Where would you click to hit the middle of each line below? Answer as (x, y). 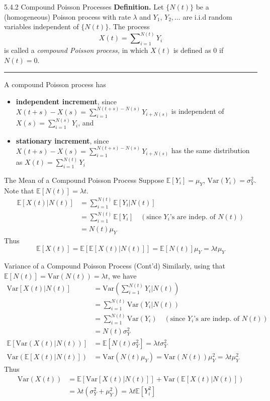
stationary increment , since (62, 140)
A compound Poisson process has (55, 84)
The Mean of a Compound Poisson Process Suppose (84, 180)
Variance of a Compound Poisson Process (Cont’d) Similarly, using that (115, 266)
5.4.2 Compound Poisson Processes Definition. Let (84, 7)
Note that (19, 190)
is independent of (198, 111)
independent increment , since (66, 101)
